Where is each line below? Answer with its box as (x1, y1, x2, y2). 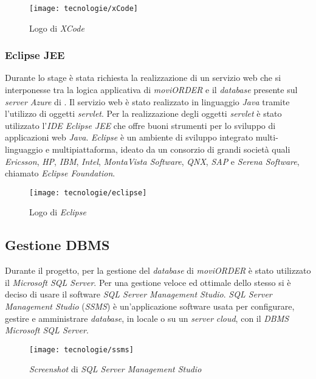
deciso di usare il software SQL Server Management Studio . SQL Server (5, 288, 272, 301)
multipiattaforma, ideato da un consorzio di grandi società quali (52, 143, 290, 156)
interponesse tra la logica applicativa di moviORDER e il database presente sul (5, 83, 298, 96)
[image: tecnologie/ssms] (29, 345, 134, 354)
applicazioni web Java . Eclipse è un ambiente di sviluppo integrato (5, 131, 253, 144)
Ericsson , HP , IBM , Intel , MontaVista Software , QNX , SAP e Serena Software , (5, 155, 300, 167)
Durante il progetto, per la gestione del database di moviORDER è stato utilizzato (5, 264, 311, 277)
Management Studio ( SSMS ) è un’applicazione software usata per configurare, (5, 300, 295, 313)
